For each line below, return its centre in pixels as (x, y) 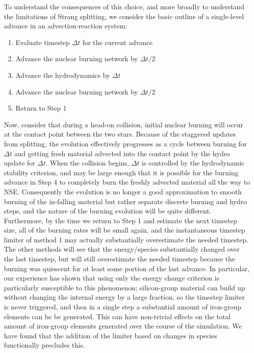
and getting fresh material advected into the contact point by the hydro (122, 153)
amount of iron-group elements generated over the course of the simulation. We (123, 326)
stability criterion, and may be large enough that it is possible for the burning (121, 172)
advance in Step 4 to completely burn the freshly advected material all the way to (127, 182)
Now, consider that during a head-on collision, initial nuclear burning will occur (124, 124)
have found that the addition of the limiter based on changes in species (111, 335)
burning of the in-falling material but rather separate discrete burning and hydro (126, 201)
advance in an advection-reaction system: (66, 26)
